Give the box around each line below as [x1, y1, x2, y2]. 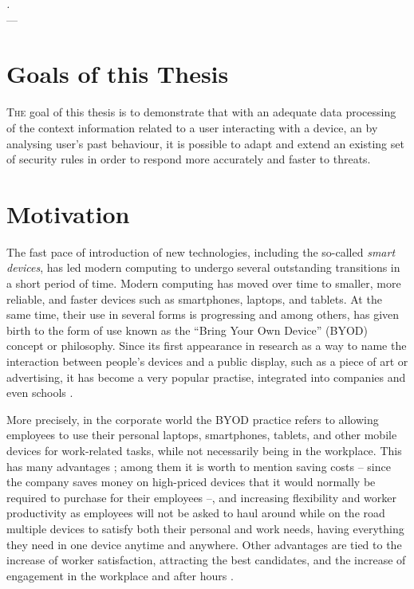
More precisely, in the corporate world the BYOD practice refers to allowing [6, 410, 379, 427]
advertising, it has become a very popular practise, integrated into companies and [6, 368, 406, 385]
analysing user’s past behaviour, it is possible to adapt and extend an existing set [6, 135, 404, 151]
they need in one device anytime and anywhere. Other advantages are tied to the [6, 536, 402, 552]
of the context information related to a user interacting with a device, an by [6, 119, 378, 135]
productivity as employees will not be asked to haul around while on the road [6, 505, 385, 521]
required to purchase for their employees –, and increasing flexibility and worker [6, 489, 397, 505]
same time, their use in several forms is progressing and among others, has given [6, 306, 400, 323]
